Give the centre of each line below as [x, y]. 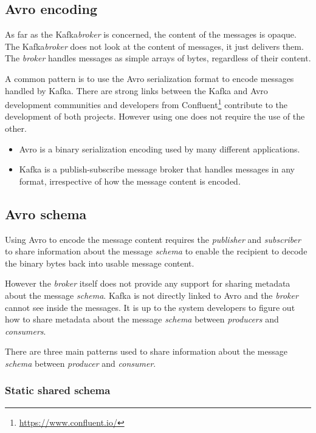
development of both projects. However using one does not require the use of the [155, 116]
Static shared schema [58, 390]
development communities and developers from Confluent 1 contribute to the [146, 104]
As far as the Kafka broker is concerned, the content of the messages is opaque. [151, 34]
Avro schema [46, 213]
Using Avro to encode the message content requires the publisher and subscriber [153, 239]
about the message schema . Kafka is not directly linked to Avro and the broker [152, 295]
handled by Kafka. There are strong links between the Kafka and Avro [136, 90]
